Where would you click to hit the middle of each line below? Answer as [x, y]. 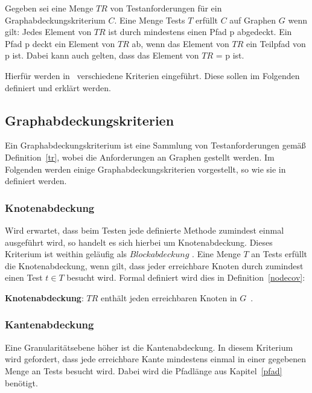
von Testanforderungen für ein [166, 8]
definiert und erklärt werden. [58, 87]
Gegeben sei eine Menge [49, 8]
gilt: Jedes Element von [48, 32]
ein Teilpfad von [276, 43]
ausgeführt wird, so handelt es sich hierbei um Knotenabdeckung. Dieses [139, 242]
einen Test [24, 277]
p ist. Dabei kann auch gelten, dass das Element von [102, 55]
